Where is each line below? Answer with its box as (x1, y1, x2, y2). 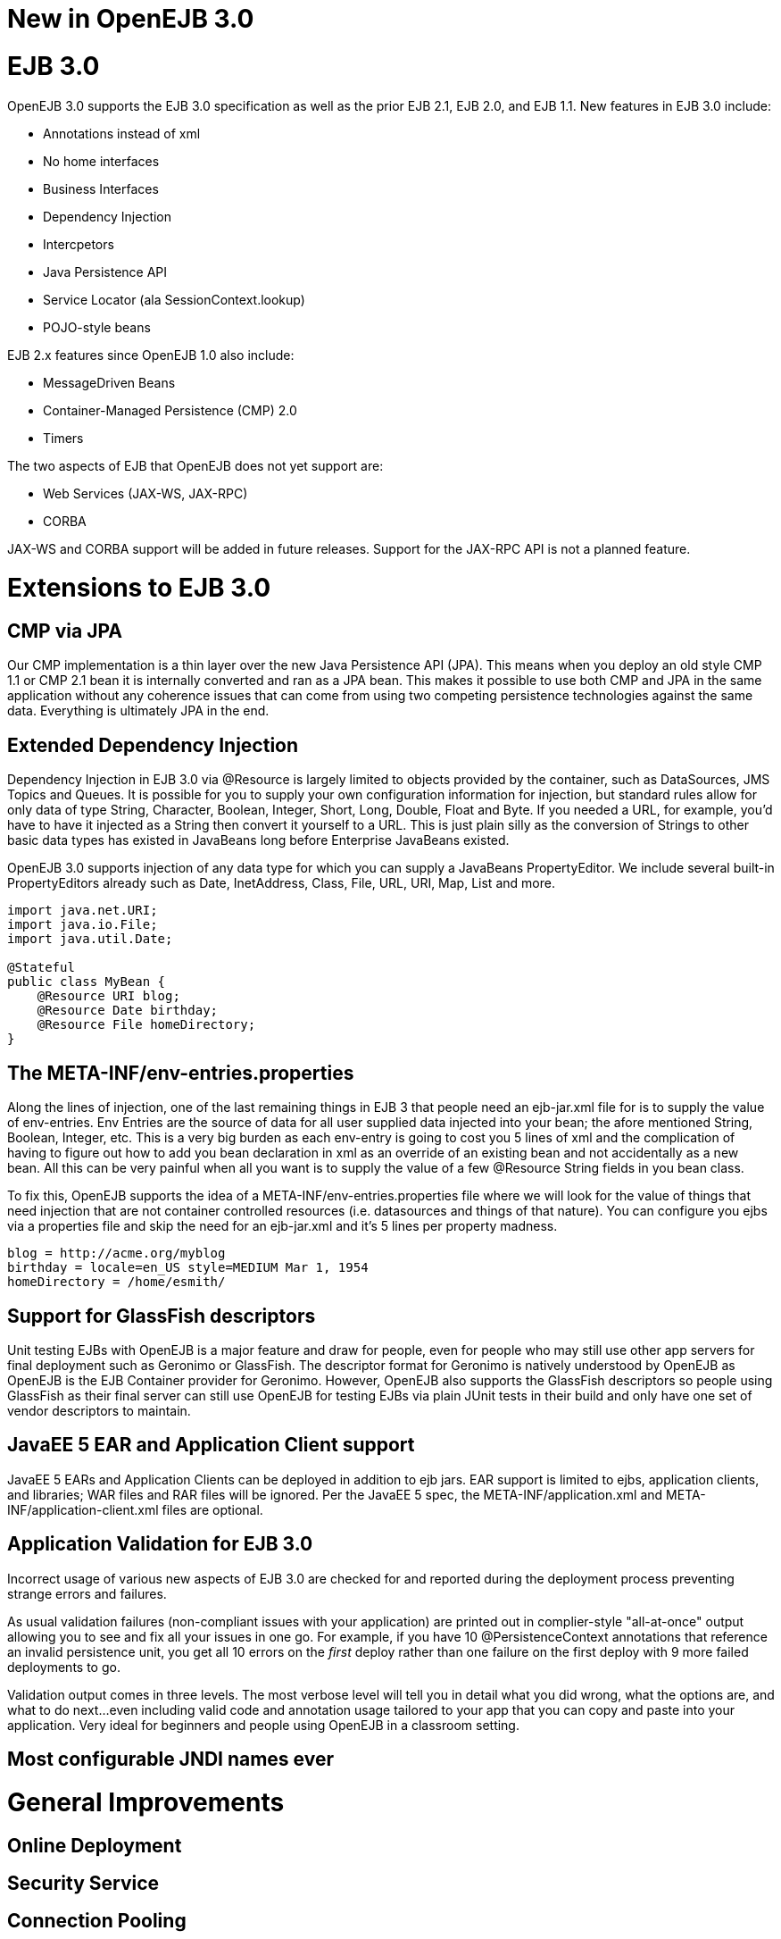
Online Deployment (7, 1834, 182, 1857)
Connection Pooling (7, 1910, 187, 1933)
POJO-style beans (43, 319, 151, 335)
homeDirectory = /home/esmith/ (7, 1275, 226, 1290)
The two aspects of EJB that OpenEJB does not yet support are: (7, 457, 384, 473)
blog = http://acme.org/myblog (7, 1246, 226, 1261)
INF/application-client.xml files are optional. (7, 1501, 263, 1517)
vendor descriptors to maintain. (7, 1402, 191, 1418)
